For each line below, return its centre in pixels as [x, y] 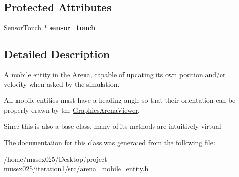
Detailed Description [57, 54]
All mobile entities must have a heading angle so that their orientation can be [120, 100]
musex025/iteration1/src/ [42, 168]
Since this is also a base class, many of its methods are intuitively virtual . [113, 126]
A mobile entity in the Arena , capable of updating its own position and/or [115, 74]
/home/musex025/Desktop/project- [57, 159]
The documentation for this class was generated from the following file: [110, 142]
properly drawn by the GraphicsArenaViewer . [72, 109]
